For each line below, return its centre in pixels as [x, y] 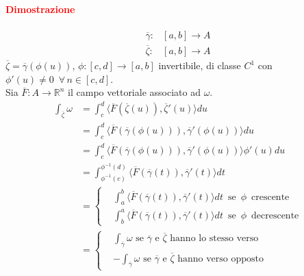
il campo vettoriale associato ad [134, 92]
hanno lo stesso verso [214, 239]
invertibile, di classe [200, 65]
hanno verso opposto [220, 259]
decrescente [275, 215]
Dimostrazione [40, 9]
